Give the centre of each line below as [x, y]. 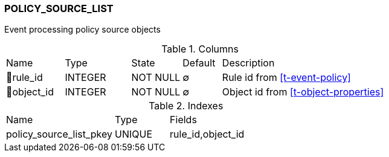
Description [248, 63]
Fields [183, 120]
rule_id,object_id [207, 134]
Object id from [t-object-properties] [303, 92]
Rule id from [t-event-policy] [286, 78]
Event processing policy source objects [82, 30]
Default [199, 63]
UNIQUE [134, 134]
